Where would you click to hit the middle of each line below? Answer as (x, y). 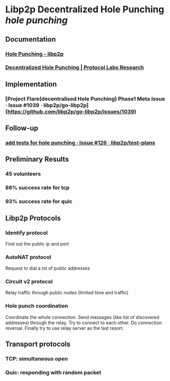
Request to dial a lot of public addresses (48, 268)
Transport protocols (38, 344)
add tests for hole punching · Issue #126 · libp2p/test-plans (80, 143)
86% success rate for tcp (38, 188)
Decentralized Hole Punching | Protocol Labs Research (75, 68)
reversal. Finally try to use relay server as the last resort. (65, 328)
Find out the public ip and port (37, 244)
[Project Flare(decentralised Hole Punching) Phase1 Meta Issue (85, 98)
